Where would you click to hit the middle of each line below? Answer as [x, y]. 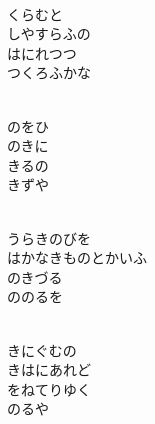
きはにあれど [49, 369]
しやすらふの [49, 33]
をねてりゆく [49, 388]
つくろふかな [49, 72]
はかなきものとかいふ [77, 257]
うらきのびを [49, 237]
